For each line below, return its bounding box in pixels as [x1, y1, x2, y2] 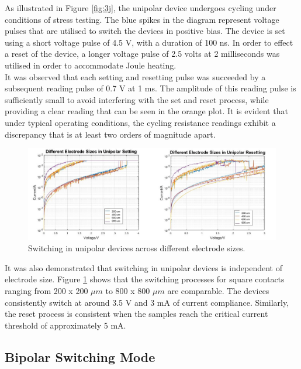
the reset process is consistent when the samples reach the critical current [5, 307, 268, 320]
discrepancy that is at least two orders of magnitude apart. [5, 128, 216, 140]
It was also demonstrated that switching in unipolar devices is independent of [5, 261, 282, 274]
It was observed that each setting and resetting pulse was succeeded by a [5, 70, 266, 83]
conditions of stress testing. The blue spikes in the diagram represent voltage [5, 13, 279, 25]
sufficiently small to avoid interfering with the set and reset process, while [5, 93, 269, 105]
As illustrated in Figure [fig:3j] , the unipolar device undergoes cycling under [5, 2, 276, 13]
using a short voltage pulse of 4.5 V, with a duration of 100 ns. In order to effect [5, 36, 293, 48]
